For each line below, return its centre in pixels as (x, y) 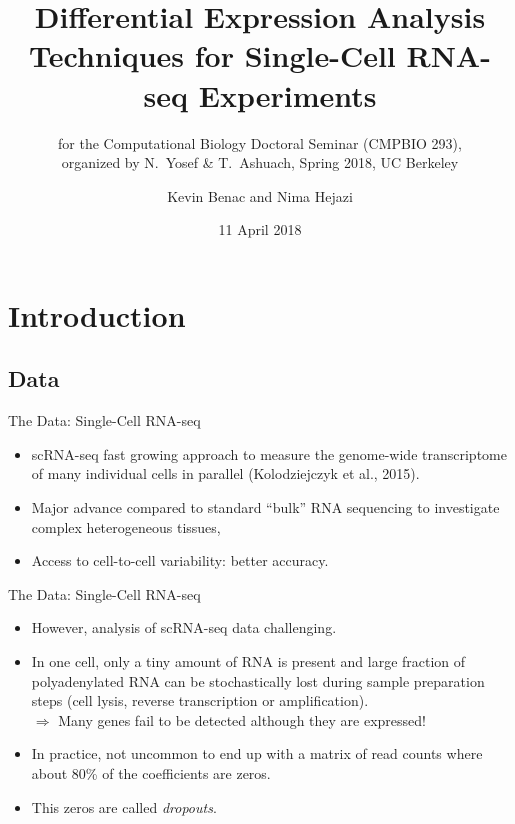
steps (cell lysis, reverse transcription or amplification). (200, 700)
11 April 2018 (260, 229)
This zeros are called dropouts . (124, 806)
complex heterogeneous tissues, (126, 526)
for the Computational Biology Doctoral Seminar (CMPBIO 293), (260, 142)
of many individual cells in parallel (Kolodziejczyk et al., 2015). (225, 473)
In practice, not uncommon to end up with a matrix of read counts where (257, 753)
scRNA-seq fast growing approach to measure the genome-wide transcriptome (269, 453)
